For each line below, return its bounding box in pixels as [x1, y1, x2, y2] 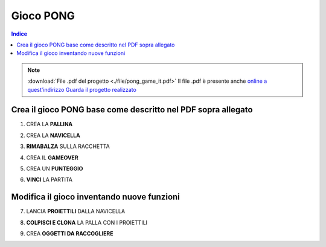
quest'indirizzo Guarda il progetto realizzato [27, 86, 137, 93]
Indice [11, 30, 27, 37]
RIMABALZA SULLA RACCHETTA [26, 143, 110, 150]
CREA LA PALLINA [26, 121, 73, 128]
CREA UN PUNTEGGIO [26, 165, 83, 172]
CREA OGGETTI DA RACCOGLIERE [26, 230, 113, 237]
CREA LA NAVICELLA [26, 132, 81, 139]
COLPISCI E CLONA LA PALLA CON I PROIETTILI [26, 219, 148, 226]
